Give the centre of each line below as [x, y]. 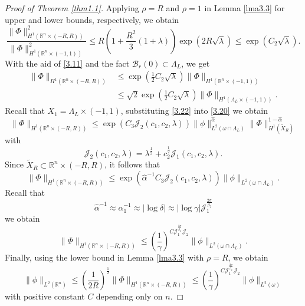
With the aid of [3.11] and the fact [67, 63]
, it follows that [132, 164]
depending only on [129, 296]
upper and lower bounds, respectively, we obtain [92, 19]
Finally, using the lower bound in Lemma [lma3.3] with [104, 257]
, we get [196, 63]
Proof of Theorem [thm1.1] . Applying [72, 8]
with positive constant [45, 296]
